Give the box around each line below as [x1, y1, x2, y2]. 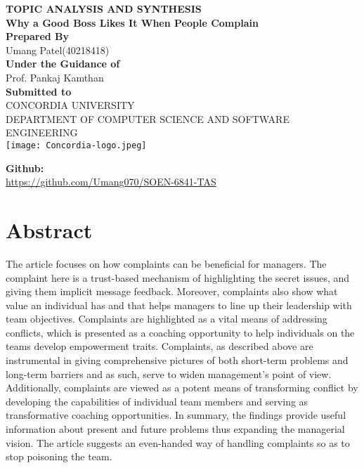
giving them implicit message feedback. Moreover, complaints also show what [6, 284, 338, 299]
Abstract [6, 215, 93, 244]
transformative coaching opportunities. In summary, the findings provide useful [6, 408, 346, 422]
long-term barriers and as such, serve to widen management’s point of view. [6, 366, 332, 381]
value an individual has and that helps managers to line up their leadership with [6, 297, 352, 312]
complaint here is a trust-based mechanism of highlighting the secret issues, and [6, 270, 350, 285]
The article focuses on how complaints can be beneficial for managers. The [6, 256, 327, 271]
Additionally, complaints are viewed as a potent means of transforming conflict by [6, 380, 358, 395]
